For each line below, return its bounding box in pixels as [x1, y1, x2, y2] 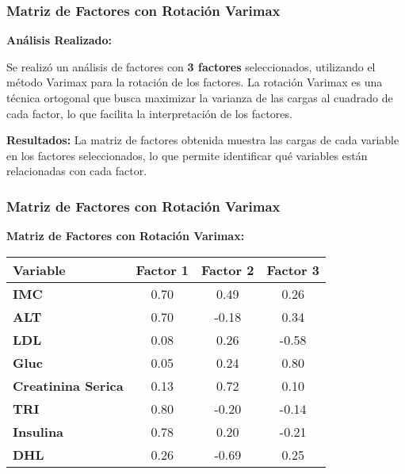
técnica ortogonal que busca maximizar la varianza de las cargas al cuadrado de [6, 90, 393, 105]
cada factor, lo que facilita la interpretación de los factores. [6, 105, 292, 121]
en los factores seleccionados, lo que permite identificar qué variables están [6, 147, 368, 163]
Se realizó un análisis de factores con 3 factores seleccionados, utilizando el [6, 58, 376, 75]
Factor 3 [266, 260, 319, 279]
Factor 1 [136, 260, 189, 279]
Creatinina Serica [13, 376, 124, 395]
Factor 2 [201, 260, 254, 279]
